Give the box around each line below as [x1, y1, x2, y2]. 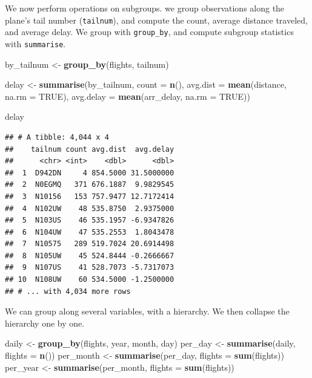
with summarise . [5, 37, 66, 50]
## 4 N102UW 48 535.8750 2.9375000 [5, 204, 174, 213]
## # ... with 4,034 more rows [5, 287, 131, 296]
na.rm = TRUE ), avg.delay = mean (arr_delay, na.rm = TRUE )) [5, 90, 250, 102]
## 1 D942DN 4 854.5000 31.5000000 [5, 168, 174, 177]
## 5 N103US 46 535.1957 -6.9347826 [5, 216, 174, 225]
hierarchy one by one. [5, 316, 85, 329]
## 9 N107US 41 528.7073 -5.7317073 [5, 263, 174, 272]
